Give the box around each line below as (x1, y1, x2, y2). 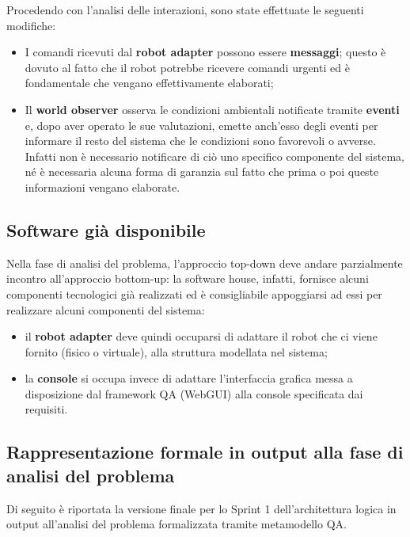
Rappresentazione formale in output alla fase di (6, 440, 404, 464)
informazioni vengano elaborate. (25, 178, 180, 195)
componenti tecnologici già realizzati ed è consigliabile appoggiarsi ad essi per (6, 285, 382, 302)
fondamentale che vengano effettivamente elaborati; (25, 74, 274, 91)
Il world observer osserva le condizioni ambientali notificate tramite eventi (25, 101, 400, 117)
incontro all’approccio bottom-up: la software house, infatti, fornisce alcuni (6, 270, 369, 287)
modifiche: (6, 17, 56, 33)
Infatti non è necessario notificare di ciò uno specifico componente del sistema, (25, 147, 404, 164)
